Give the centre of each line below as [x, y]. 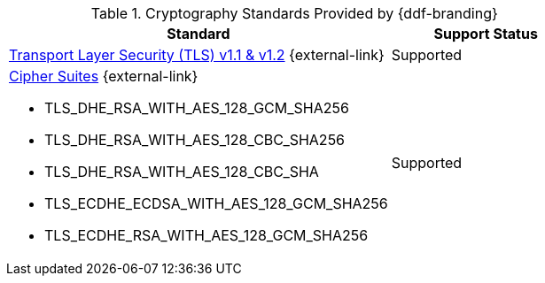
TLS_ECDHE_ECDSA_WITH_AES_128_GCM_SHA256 [216, 203]
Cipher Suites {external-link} [104, 76]
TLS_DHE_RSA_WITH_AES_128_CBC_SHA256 [195, 140]
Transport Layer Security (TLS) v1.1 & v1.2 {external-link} [197, 55]
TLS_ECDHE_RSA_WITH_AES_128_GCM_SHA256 [206, 235]
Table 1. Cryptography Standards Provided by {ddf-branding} [294, 13]
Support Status [486, 34]
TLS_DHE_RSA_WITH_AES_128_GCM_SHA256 [197, 108]
